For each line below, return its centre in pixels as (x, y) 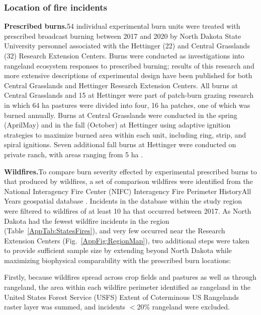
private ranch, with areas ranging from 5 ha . (74, 154)
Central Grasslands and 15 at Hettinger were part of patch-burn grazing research (129, 95)
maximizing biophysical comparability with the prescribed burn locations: (118, 260)
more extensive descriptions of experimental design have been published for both (128, 75)
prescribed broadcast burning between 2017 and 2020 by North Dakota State (123, 36)
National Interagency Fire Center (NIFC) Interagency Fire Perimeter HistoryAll (128, 191)
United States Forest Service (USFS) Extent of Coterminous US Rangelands (122, 297)
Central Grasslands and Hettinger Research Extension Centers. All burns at (121, 85)
